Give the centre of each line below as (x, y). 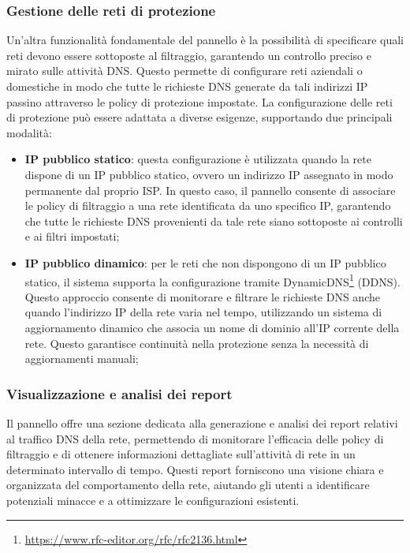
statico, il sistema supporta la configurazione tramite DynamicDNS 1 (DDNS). (212, 280)
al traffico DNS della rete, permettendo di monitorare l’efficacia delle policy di (195, 438)
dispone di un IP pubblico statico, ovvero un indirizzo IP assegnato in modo (209, 174)
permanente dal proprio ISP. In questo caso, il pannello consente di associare (210, 190)
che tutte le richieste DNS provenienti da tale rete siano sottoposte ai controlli (214, 220)
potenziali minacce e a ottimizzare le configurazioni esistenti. (153, 500)
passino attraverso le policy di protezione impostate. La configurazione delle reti (199, 101)
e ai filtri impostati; (72, 236)
